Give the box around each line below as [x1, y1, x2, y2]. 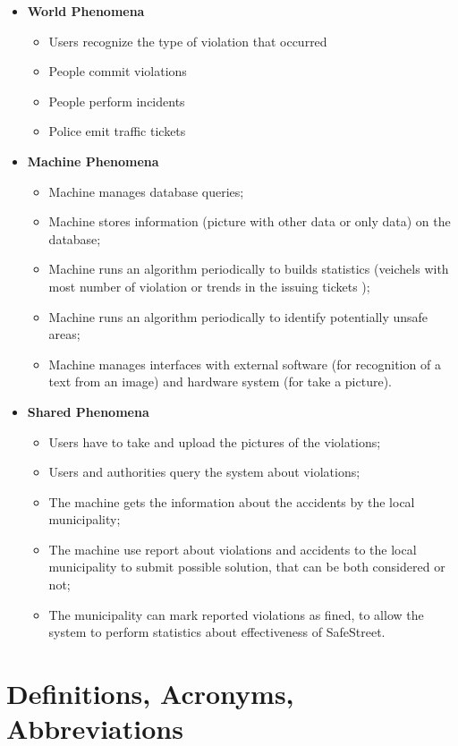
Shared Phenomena [27, 402, 149, 420]
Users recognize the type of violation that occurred [48, 31, 327, 50]
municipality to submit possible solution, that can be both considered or [48, 557, 445, 576]
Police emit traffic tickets [48, 122, 186, 140]
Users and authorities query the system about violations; [48, 462, 360, 481]
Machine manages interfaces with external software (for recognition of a [48, 354, 441, 373]
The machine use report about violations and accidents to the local [48, 539, 417, 558]
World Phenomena [27, 2, 145, 20]
